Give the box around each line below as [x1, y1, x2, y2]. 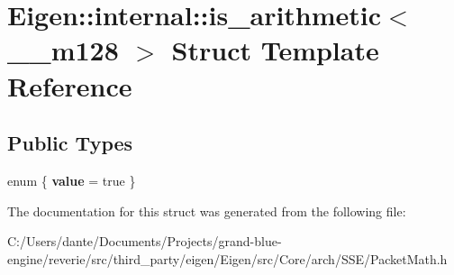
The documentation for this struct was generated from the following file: [7, 201, 406, 220]
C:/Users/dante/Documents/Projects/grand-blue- [7, 232, 282, 251]
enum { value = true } [7, 170, 136, 189]
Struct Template [171, 32, 379, 69]
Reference [7, 67, 132, 104]
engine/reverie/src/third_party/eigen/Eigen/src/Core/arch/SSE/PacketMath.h [7, 249, 448, 268]
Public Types [7, 129, 133, 157]
